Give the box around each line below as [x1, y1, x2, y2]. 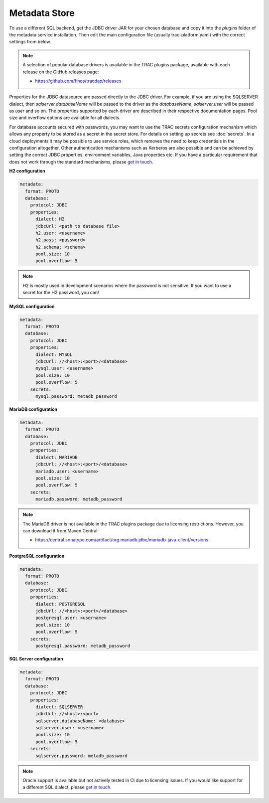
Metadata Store [9, 7, 75, 18]
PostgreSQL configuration [9, 553, 65, 559]
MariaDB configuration [9, 406, 57, 412]
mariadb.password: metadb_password [35, 496, 123, 502]
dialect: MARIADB [35, 454, 78, 460]
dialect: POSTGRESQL [35, 601, 86, 607]
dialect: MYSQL [35, 351, 73, 357]
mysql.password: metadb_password [35, 393, 117, 399]
